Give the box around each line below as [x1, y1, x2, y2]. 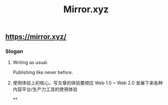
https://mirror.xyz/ [5, 32, 67, 41]
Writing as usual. [12, 59, 49, 66]
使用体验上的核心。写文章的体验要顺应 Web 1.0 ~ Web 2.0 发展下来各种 [12, 80, 163, 86]
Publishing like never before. [12, 69, 73, 75]
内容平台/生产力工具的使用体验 [12, 86, 78, 93]
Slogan [5, 48, 24, 55]
